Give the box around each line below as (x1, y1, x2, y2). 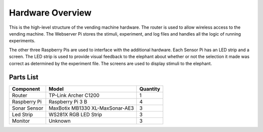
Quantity (139, 86, 160, 93)
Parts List (9, 73, 38, 81)
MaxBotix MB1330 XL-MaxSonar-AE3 (49, 105, 134, 112)
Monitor (12, 117, 30, 124)
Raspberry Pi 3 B (49, 98, 88, 105)
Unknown (49, 117, 71, 124)
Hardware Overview (9, 7, 92, 18)
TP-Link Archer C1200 (49, 92, 100, 99)
